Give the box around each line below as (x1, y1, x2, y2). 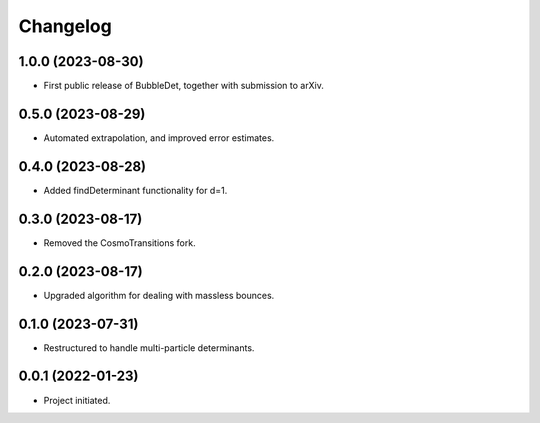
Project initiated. (43, 394, 111, 406)
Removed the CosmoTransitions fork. (43, 236, 196, 249)
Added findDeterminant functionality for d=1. (43, 184, 228, 196)
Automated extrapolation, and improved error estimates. (43, 131, 275, 144)
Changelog (18, 15, 112, 37)
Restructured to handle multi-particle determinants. (43, 341, 255, 354)
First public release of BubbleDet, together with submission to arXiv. (43, 80, 324, 92)
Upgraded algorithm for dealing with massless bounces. (43, 289, 275, 301)
